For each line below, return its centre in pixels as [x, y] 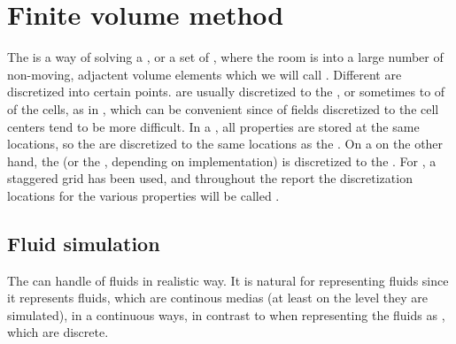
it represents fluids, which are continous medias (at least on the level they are [218, 298]
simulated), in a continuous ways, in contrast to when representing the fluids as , [226, 314]
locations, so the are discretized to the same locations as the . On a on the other [225, 144]
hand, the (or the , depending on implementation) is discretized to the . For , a [222, 161]
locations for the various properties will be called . [143, 195]
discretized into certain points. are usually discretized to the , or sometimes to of [226, 92]
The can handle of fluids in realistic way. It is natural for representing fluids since [228, 280]
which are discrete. [58, 332]
